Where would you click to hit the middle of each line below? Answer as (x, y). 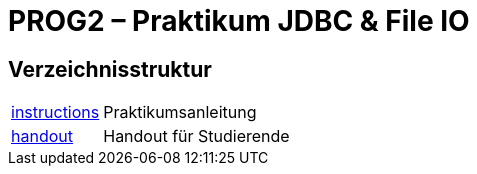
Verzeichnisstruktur (110, 69)
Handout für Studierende (196, 136)
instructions (55, 112)
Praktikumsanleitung (180, 112)
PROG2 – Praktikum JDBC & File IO (239, 21)
